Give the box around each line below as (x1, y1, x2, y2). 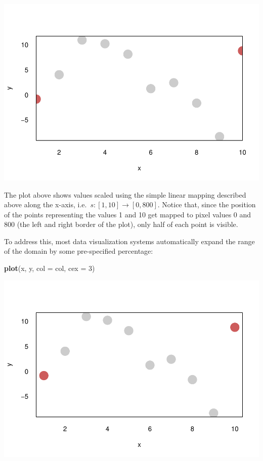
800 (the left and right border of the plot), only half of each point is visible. (4, 219, 238, 229)
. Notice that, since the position (157, 199, 256, 210)
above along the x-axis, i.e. (4, 199, 87, 210)
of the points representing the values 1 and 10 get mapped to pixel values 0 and (4, 209, 251, 219)
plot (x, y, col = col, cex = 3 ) (4, 263, 95, 273)
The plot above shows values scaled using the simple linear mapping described (4, 189, 246, 200)
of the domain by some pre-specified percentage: (4, 246, 153, 256)
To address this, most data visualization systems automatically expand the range (4, 236, 255, 246)
